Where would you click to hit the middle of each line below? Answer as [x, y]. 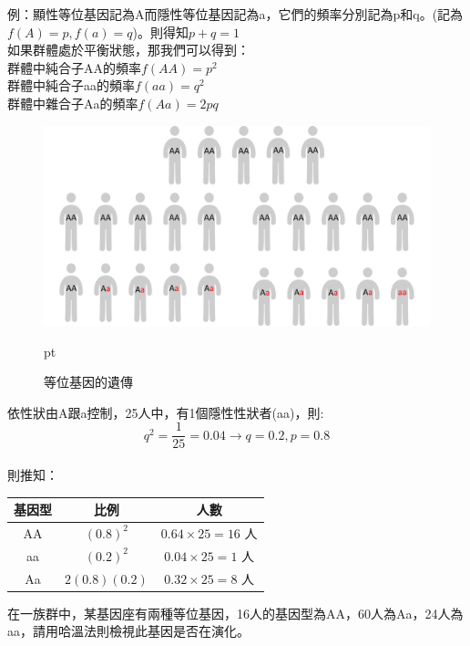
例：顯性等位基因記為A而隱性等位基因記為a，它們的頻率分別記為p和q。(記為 [235, 14]
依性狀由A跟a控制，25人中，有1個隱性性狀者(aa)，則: [166, 412]
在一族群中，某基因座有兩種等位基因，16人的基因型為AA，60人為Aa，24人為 [235, 613]
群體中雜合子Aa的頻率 [73, 103]
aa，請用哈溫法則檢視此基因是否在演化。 [128, 631]
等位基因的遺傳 [88, 382]
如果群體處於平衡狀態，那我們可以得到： [128, 50]
